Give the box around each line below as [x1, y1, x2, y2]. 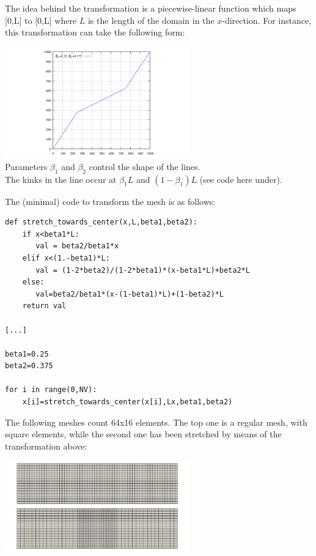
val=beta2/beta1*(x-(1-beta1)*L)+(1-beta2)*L [35, 289, 224, 298]
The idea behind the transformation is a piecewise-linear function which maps [5, 2, 296, 14]
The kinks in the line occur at [5, 172, 117, 185]
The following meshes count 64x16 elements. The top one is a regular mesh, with [5, 415, 307, 428]
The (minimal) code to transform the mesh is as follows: [5, 195, 216, 207]
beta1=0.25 [5, 349, 49, 358]
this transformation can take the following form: [5, 26, 185, 39]
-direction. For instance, [222, 13, 312, 26]
